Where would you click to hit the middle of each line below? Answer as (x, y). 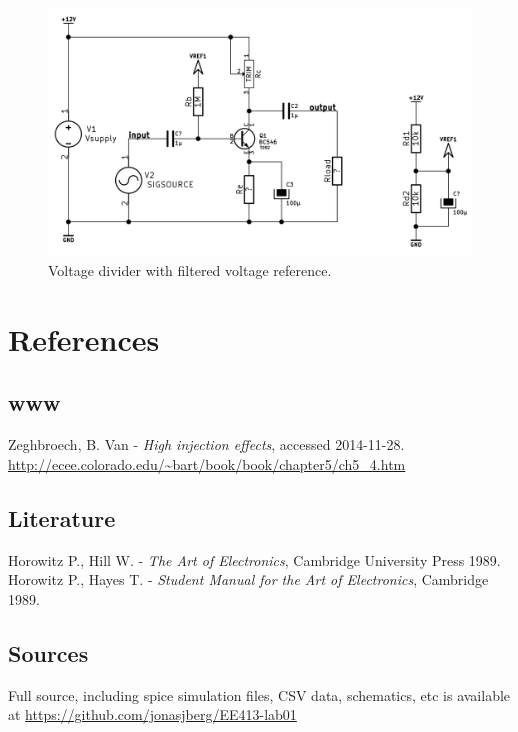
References (84, 338)
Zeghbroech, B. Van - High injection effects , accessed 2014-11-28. (206, 444)
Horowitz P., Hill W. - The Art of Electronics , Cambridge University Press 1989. (254, 559)
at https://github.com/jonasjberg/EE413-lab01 (152, 714)
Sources (48, 652)
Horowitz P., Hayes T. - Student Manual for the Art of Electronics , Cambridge (248, 579)
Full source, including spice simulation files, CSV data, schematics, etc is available (259, 694)
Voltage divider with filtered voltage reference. (190, 270)
